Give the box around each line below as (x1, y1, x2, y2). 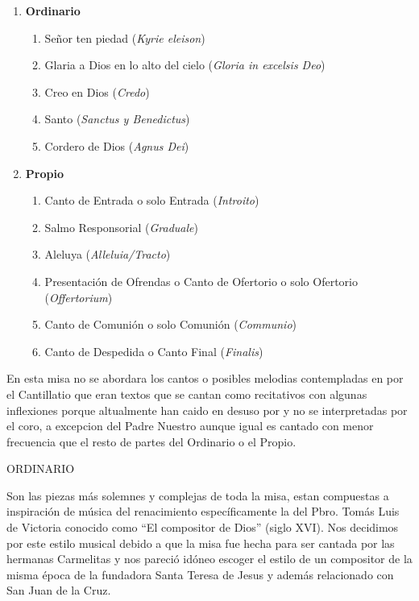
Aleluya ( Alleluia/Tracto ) (44, 246, 171, 263)
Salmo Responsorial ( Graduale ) (44, 218, 198, 235)
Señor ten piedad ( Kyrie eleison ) (44, 29, 205, 46)
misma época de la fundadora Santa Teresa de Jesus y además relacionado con (6, 566, 394, 582)
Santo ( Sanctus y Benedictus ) (44, 110, 190, 127)
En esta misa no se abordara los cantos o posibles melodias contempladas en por (6, 370, 404, 387)
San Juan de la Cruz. (6, 582, 111, 599)
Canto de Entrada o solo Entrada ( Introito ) (44, 192, 259, 209)
